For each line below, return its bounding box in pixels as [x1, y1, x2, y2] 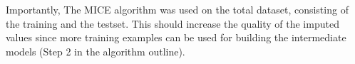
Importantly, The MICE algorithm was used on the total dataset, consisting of [6, 2, 349, 16]
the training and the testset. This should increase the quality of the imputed [6, 16, 339, 31]
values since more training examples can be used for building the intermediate [6, 30, 346, 45]
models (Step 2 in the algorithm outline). [6, 43, 185, 58]
